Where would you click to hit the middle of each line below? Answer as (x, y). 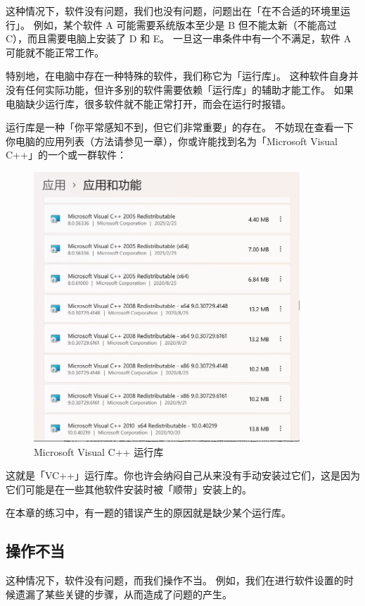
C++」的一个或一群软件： (66, 155)
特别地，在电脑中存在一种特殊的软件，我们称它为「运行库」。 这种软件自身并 (182, 76)
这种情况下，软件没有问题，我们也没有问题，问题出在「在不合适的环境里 (173, 11)
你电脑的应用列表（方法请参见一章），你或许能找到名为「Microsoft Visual (172, 141)
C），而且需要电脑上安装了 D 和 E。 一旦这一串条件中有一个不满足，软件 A (179, 38)
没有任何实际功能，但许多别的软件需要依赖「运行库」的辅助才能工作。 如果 (180, 89)
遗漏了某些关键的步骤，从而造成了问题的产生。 (123, 594)
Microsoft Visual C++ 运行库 (99, 451)
